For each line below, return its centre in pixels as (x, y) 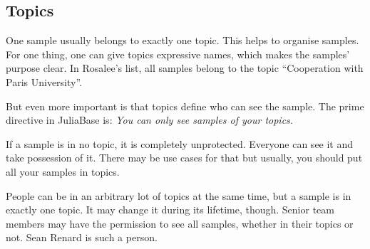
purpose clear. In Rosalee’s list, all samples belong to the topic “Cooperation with (185, 68)
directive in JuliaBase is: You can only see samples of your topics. (150, 120)
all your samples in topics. (63, 171)
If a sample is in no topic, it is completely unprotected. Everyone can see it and (180, 143)
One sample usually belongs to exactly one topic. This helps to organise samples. (183, 40)
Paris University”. (44, 81)
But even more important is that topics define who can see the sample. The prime (185, 106)
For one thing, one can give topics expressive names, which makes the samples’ (178, 54)
